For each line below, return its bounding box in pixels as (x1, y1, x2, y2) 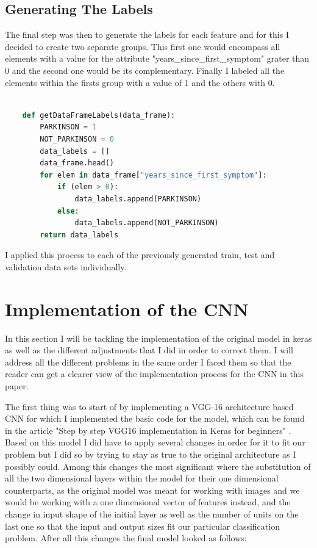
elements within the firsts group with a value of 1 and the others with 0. (5, 76, 275, 88)
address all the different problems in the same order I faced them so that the (5, 355, 291, 368)
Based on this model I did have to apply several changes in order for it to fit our (5, 436, 305, 449)
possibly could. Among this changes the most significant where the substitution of (5, 460, 311, 472)
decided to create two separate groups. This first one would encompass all (5, 40, 280, 52)
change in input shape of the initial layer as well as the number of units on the (5, 507, 299, 520)
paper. (5, 379, 29, 392)
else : (57, 206, 79, 215)
